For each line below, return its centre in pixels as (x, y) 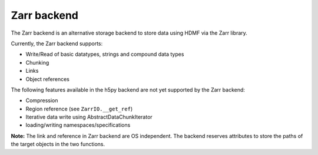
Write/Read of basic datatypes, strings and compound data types (105, 54)
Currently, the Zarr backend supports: (57, 43)
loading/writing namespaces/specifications (78, 125)
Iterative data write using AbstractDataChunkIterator (89, 117)
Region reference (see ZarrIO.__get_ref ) (79, 109)
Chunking (37, 62)
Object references (48, 79)
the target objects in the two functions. (58, 144)
